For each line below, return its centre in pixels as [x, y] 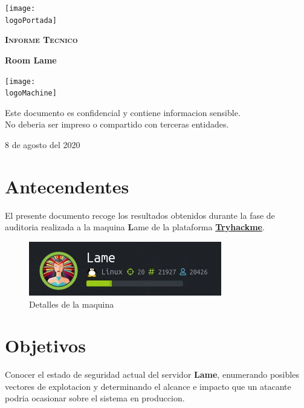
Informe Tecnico [41, 40]
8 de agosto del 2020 [43, 144]
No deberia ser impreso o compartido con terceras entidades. [117, 124]
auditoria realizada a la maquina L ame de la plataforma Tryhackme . [135, 227]
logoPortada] [31, 20]
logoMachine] [31, 93]
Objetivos [45, 345]
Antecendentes [67, 186]
